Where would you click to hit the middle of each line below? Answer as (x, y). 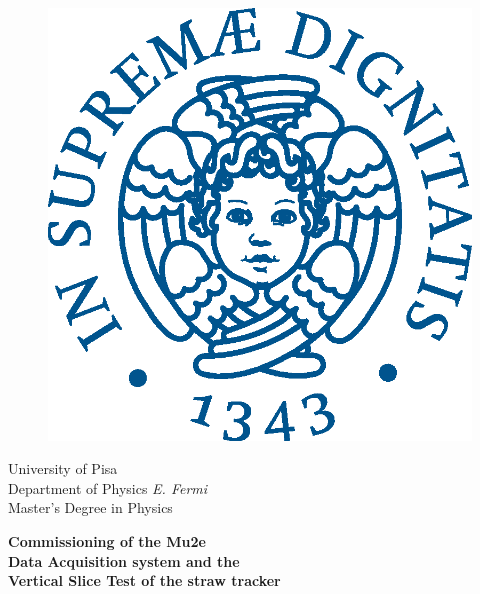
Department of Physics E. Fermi (108, 487)
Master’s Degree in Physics (90, 507)
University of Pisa (63, 468)
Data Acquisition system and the (124, 560)
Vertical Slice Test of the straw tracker (144, 580)
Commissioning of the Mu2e (107, 540)
